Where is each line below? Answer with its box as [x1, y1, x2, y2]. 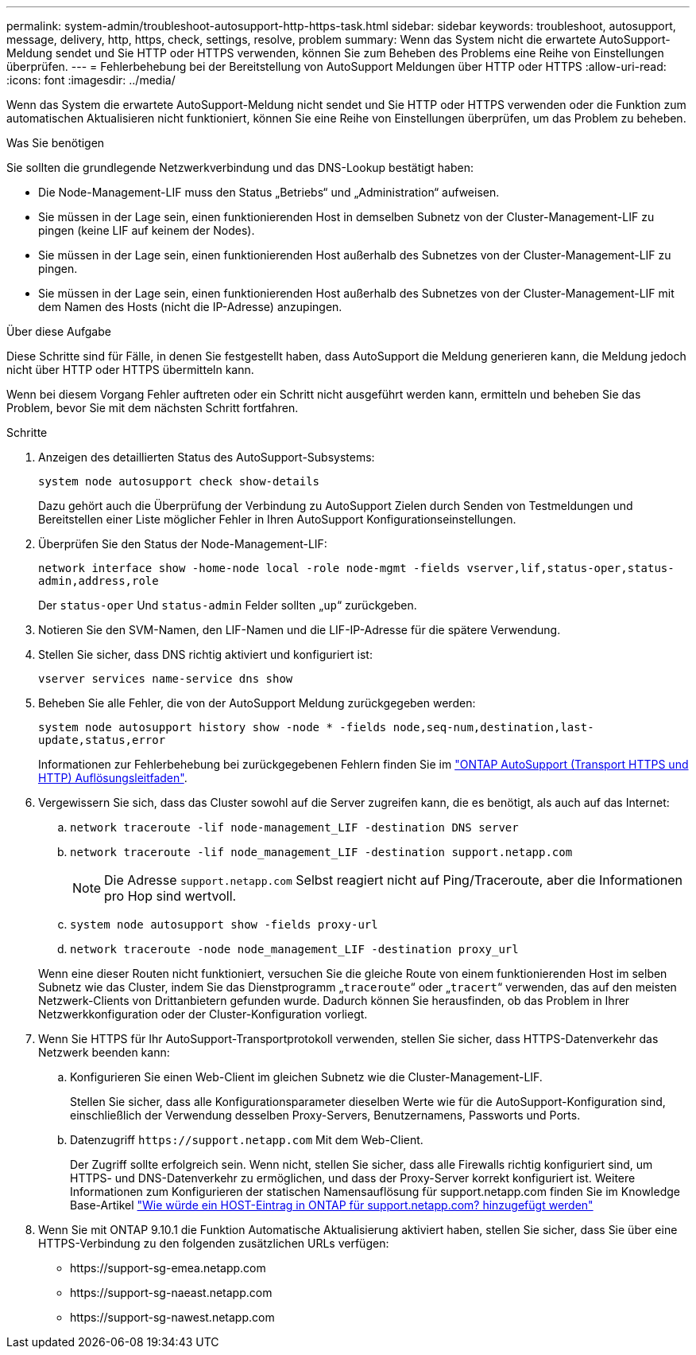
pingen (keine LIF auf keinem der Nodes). [38, 224, 255, 237]
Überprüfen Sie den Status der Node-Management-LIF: [38, 537, 327, 551]
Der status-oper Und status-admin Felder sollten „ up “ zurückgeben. [38, 598, 417, 612]
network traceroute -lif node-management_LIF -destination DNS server [70, 821, 519, 834]
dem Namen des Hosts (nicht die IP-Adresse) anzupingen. [38, 300, 342, 313]
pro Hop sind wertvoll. [104, 888, 237, 904]
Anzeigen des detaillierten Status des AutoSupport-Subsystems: [38, 450, 375, 464]
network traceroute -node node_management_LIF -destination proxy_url [70, 943, 519, 956]
